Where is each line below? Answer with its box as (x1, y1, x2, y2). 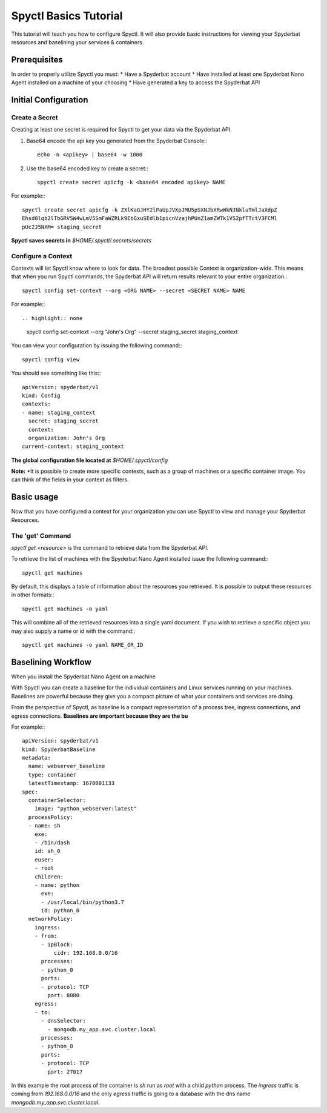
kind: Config (22, 392, 61, 399)
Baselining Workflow (11, 657, 91, 667)
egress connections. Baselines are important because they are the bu (11, 712, 188, 720)
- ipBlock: (41, 941, 73, 948)
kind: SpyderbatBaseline (22, 746, 96, 753)
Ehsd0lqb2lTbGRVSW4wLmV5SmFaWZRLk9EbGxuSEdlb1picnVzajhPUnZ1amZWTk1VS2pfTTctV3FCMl (22, 215, 278, 222)
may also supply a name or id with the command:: (11, 627, 136, 635)
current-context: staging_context (22, 443, 124, 450)
